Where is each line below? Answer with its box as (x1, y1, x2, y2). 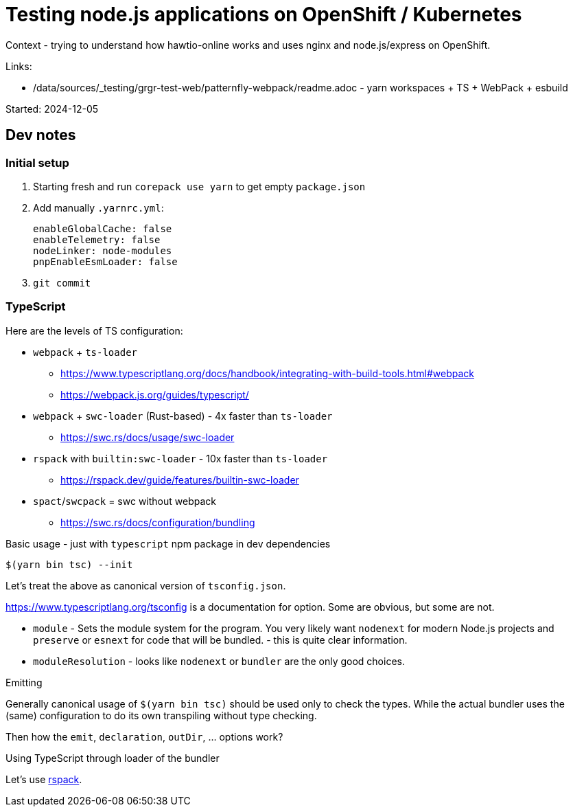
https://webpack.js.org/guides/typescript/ (60, 388, 249, 401)
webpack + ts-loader (33, 346, 138, 358)
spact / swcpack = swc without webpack (33, 495, 216, 507)
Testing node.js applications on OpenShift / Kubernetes (5, 3, 522, 26)
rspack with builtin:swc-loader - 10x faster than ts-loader (33, 452, 328, 464)
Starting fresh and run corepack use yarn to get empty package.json (33, 180, 366, 192)
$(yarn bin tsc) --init (5, 559, 133, 570)
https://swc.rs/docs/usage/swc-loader (60, 431, 235, 443)
